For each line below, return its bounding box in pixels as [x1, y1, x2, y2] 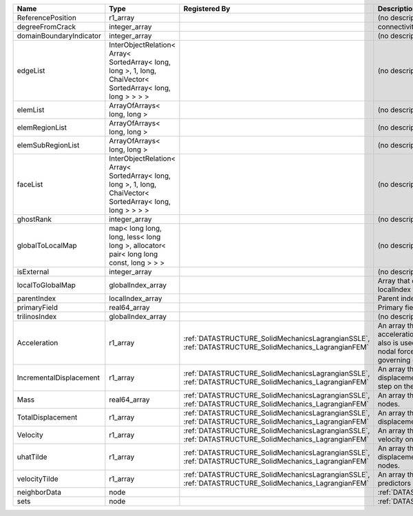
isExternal [17, 267, 50, 276]
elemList [17, 105, 45, 114]
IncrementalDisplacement [17, 373, 100, 382]
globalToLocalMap [17, 241, 77, 250]
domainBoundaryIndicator [17, 31, 101, 41]
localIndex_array [109, 293, 162, 303]
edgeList [17, 66, 45, 75]
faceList [17, 180, 43, 189]
